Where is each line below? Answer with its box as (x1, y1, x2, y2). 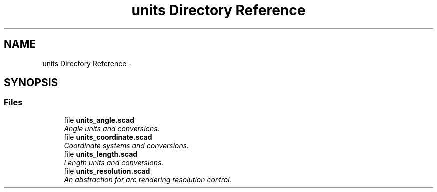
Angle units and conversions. (64, 124, 160, 133)
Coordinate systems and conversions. (64, 141, 189, 150)
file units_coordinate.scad (64, 132, 152, 141)
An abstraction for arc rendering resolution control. (64, 175, 232, 184)
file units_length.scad (64, 149, 138, 158)
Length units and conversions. (64, 158, 164, 167)
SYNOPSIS (4, 76, 58, 89)
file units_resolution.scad (64, 166, 150, 175)
